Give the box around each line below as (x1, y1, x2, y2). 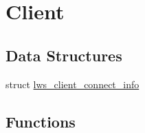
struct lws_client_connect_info (5, 76, 140, 91)
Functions (5, 110, 76, 132)
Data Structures (5, 44, 122, 65)
